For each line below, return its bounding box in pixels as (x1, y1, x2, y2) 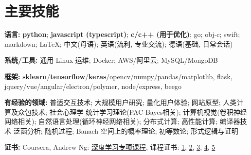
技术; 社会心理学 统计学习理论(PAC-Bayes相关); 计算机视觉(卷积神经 (31, 106, 247, 117)
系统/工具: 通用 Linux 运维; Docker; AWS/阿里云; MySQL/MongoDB (4, 55, 218, 65)
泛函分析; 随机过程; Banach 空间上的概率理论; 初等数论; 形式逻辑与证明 (13, 125, 238, 136)
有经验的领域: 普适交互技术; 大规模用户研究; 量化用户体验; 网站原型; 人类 (4, 97, 237, 107)
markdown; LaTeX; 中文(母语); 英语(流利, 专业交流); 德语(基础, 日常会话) (4, 38, 233, 49)
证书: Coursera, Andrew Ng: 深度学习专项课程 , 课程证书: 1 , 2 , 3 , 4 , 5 (4, 142, 215, 152)
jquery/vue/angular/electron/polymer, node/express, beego (4, 81, 181, 91)
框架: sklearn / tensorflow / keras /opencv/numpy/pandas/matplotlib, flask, (4, 71, 233, 81)
